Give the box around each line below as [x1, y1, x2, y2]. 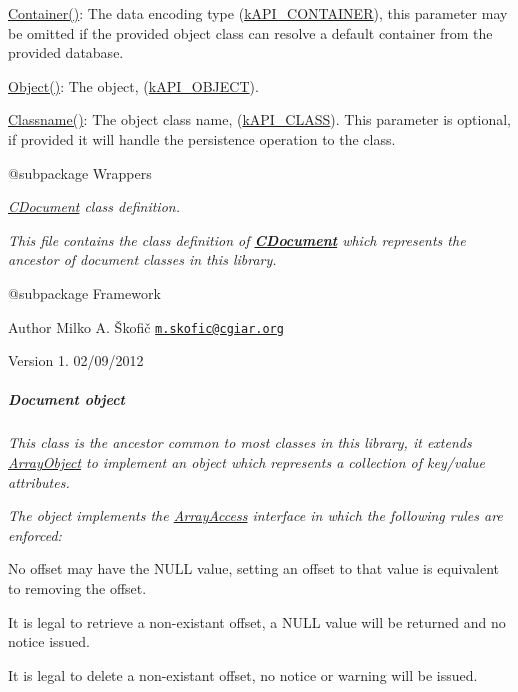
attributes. [8, 471, 70, 492]
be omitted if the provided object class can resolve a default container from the [8, 22, 493, 43]
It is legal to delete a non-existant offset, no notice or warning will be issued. [8, 664, 478, 685]
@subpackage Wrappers [8, 162, 152, 183]
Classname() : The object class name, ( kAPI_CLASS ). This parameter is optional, [8, 109, 511, 130]
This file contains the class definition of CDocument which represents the [8, 229, 466, 250]
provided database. [8, 42, 124, 63]
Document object [8, 389, 125, 410]
